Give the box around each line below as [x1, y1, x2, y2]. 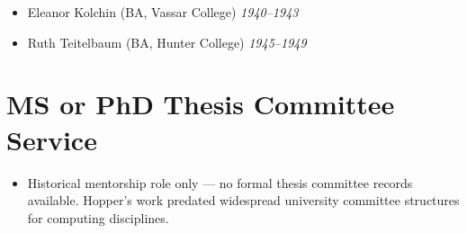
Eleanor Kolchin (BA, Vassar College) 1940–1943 [27, 3, 299, 21]
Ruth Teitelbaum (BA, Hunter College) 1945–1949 [27, 32, 307, 51]
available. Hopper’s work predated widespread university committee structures [27, 191, 460, 210]
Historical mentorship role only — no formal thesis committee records [27, 173, 413, 192]
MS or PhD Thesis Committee [6, 85, 395, 122]
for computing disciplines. [27, 208, 169, 227]
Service [6, 121, 97, 157]
